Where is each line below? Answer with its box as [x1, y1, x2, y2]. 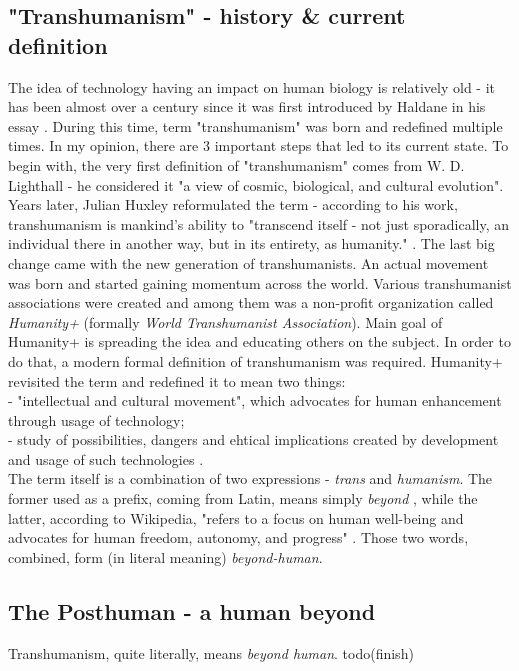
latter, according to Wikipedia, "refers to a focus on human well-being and [8, 507, 464, 528]
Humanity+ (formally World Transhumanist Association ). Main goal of [8, 311, 443, 332]
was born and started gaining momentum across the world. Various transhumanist [8, 272, 512, 293]
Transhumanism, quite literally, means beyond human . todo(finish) [8, 642, 414, 663]
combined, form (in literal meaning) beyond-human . [8, 546, 323, 567]
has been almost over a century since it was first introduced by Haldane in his [8, 96, 486, 117]
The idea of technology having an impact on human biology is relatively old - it [8, 76, 496, 97]
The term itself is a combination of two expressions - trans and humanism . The [8, 468, 493, 489]
